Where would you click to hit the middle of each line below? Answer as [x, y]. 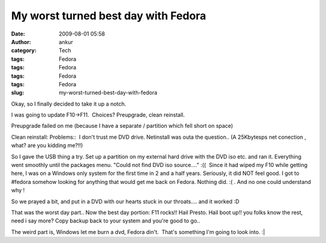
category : [24, 51]
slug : [18, 93]
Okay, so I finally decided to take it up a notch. [69, 104]
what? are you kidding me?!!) [47, 145]
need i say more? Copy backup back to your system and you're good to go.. [106, 221]
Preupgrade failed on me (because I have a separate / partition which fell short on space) [122, 126]
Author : [21, 42]
